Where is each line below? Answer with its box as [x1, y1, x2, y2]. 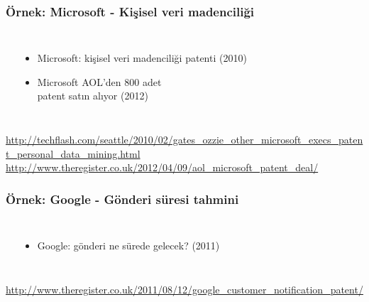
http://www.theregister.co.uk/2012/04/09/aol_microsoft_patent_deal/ [6, 160, 319, 175]
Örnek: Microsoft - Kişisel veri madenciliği [6, 2, 255, 20]
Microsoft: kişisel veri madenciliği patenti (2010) [37, 50, 247, 65]
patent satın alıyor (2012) [37, 88, 148, 103]
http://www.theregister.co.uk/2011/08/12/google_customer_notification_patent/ [6, 281, 363, 296]
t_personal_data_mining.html [6, 146, 141, 161]
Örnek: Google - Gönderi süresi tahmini [6, 190, 239, 207]
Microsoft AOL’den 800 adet [37, 74, 162, 89]
